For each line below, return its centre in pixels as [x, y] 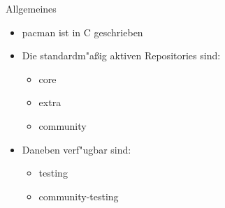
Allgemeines [31, 8]
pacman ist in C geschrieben [82, 32]
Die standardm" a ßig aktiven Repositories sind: [121, 55]
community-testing [79, 196]
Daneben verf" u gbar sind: [77, 149]
